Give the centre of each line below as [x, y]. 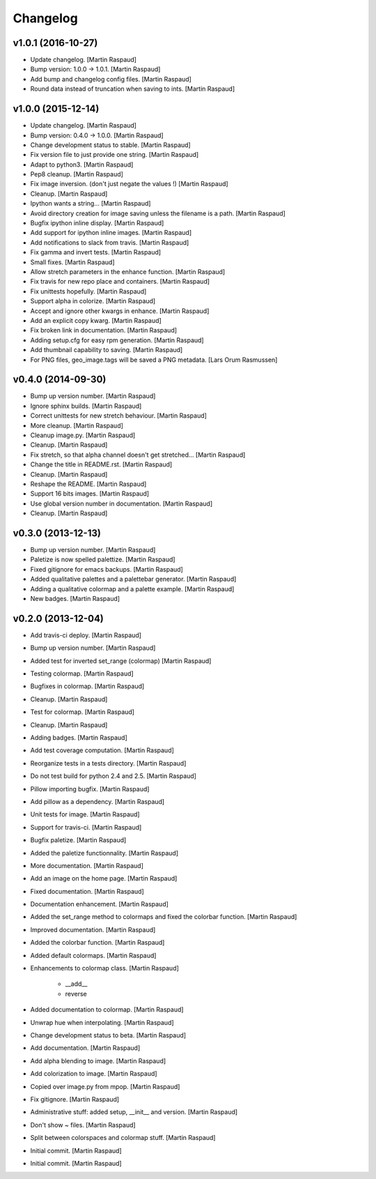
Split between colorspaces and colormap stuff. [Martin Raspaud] [123, 1138]
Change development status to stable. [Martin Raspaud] [110, 145]
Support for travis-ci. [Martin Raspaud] [86, 827]
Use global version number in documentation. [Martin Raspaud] [122, 503]
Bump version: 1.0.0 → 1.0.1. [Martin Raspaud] [95, 69]
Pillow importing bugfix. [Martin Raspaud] [90, 789]
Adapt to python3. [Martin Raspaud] [82, 165]
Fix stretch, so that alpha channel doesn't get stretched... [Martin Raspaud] [138, 455]
